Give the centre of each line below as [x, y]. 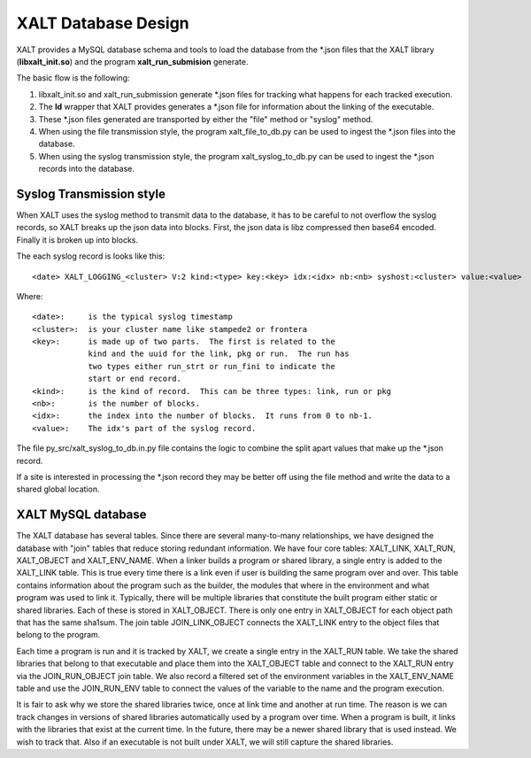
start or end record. [135, 379]
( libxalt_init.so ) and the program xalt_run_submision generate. [132, 61]
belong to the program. [58, 635]
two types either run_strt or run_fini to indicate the [212, 366]
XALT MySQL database [81, 515]
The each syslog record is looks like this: [91, 256]
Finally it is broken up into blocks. [77, 240]
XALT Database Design [103, 23]
